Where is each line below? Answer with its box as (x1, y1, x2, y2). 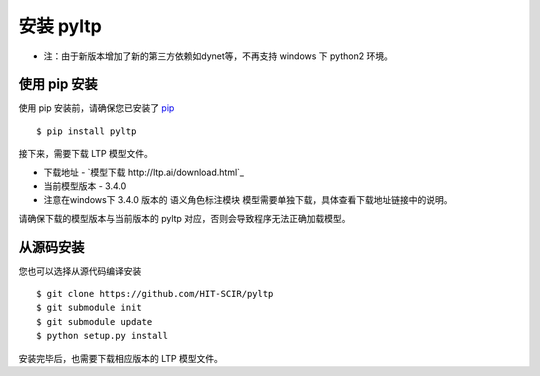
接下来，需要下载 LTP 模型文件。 (18, 148, 154, 160)
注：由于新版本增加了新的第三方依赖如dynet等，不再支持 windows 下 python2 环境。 (43, 50, 394, 62)
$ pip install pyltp (36, 125, 137, 137)
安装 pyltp (18, 15, 102, 37)
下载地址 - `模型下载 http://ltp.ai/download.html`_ (43, 166, 245, 178)
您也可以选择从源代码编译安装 (18, 265, 142, 277)
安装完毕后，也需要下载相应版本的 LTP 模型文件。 (18, 352, 224, 364)
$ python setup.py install (36, 330, 169, 342)
